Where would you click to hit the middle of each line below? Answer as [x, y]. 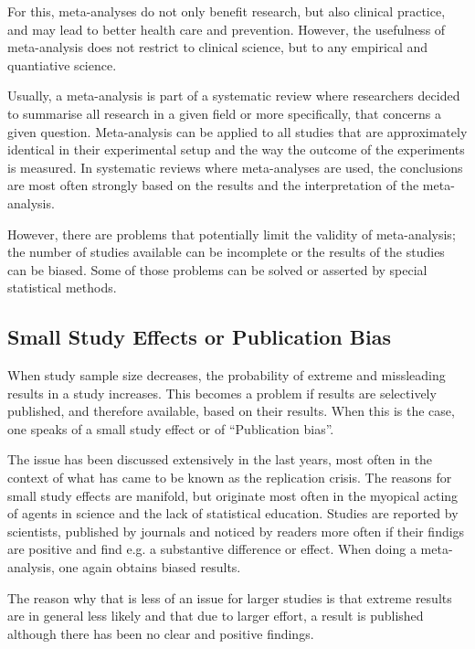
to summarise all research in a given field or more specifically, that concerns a [225, 113]
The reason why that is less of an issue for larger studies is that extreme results [230, 597]
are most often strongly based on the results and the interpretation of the [213, 185]
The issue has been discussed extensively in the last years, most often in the [220, 459]
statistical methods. [62, 287]
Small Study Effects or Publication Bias [199, 337]
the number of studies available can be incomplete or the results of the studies [226, 252]
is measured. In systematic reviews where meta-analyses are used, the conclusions [235, 167]
